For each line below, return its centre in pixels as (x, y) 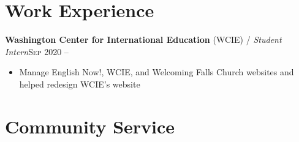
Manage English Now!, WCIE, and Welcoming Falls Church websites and (157, 72)
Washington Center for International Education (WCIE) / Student (143, 39)
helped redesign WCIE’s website (80, 84)
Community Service (90, 126)
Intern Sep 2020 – (37, 51)
